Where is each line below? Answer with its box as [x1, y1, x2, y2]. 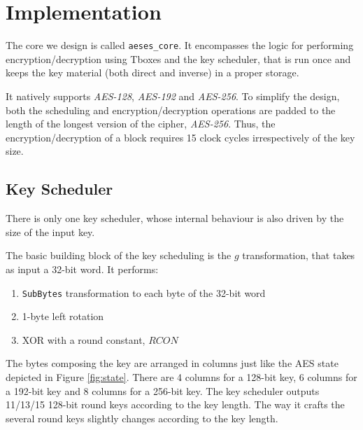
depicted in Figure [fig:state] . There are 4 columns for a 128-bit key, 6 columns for [6, 369, 357, 384]
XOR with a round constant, [22, 332, 145, 347]
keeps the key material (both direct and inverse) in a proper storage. [6, 65, 299, 80]
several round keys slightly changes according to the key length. [6, 410, 278, 425]
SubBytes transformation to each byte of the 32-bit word [22, 285, 266, 300]
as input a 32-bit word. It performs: [6, 261, 159, 276]
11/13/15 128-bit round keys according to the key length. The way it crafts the [6, 397, 345, 412]
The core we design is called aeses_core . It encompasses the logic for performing [6, 38, 354, 53]
